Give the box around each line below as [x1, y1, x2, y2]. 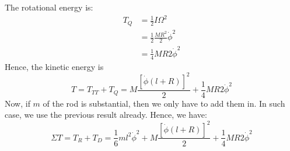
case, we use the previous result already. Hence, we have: [5, 108, 207, 121]
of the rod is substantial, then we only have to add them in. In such [43, 97, 285, 109]
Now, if [5, 97, 30, 109]
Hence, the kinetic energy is [5, 60, 104, 72]
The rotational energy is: [5, 1, 93, 13]
